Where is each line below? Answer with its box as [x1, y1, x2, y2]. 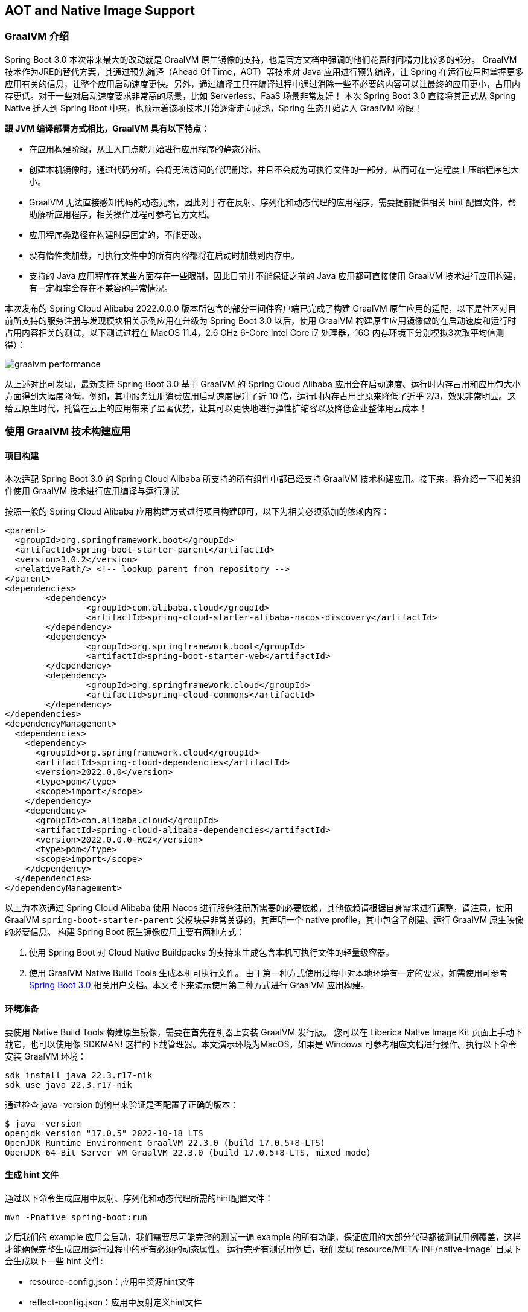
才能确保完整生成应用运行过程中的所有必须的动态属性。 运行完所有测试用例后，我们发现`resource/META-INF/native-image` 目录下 [5, 1243, 521, 1254]
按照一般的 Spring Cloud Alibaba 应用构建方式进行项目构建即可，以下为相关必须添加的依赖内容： [5, 506, 390, 517]
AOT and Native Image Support [5, 3, 195, 18]
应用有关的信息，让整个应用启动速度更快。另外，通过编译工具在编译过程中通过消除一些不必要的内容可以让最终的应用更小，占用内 [5, 78, 520, 89]
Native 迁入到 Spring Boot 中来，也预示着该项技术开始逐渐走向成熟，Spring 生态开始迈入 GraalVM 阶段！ [5, 102, 422, 113]
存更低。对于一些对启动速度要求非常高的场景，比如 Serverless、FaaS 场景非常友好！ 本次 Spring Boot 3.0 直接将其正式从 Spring [5, 90, 516, 101]
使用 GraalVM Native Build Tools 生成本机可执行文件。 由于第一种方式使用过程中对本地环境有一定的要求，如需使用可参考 [29, 968, 508, 979]
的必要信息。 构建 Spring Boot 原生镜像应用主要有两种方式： [5, 927, 245, 937]
